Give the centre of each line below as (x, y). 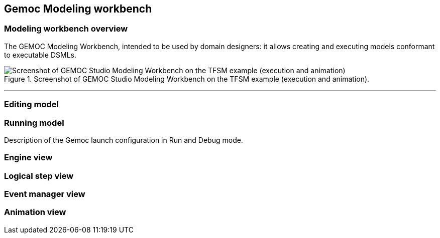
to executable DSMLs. (40, 55)
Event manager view (45, 194)
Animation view (35, 212)
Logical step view (39, 176)
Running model (34, 123)
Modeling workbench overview (66, 29)
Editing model (31, 104)
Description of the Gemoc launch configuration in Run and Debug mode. (124, 140)
